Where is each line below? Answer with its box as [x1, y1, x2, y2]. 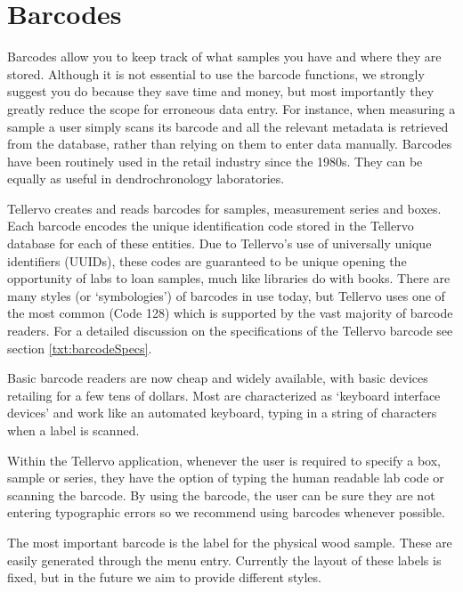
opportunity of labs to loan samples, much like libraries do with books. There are [7, 269, 451, 288]
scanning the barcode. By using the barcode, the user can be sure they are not [7, 485, 435, 504]
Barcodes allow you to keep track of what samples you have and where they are [7, 47, 442, 66]
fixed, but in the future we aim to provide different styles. [7, 568, 321, 587]
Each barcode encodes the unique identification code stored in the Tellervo [7, 216, 414, 235]
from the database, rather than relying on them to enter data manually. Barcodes [7, 134, 452, 153]
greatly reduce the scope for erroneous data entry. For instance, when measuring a [7, 99, 456, 118]
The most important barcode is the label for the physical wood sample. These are [7, 532, 452, 551]
